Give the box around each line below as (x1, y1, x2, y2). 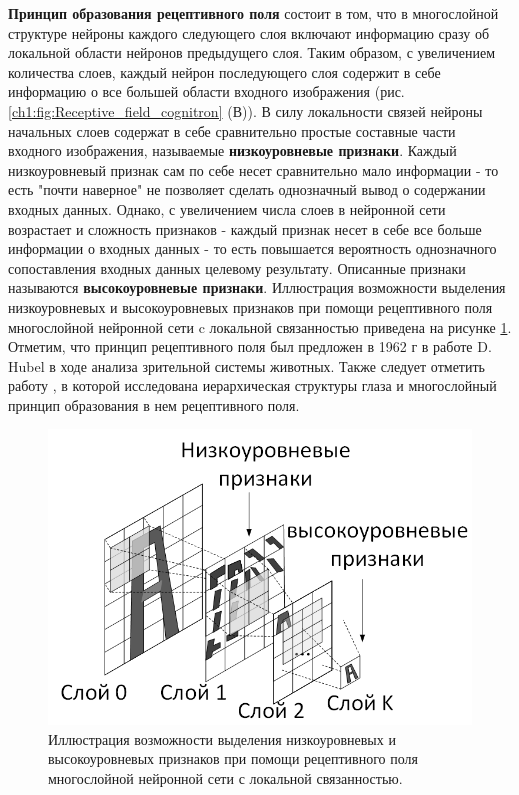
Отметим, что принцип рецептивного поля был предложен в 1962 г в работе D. (8, 336, 492, 357)
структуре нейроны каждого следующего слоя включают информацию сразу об (8, 22, 490, 43)
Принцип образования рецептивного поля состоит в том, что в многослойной (8, 3, 499, 23)
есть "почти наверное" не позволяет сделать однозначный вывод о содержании (8, 179, 486, 200)
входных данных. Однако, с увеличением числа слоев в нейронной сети (8, 198, 446, 219)
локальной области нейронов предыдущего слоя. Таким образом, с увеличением (8, 42, 496, 63)
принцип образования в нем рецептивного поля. (8, 394, 300, 415)
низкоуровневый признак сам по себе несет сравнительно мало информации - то (8, 159, 499, 180)
